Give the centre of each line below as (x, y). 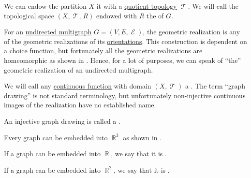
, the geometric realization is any (192, 32)
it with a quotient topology (137, 6)
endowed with (117, 15)
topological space (29, 15)
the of (155, 15)
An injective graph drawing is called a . (62, 121)
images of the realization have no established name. (80, 105)
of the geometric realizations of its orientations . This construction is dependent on (125, 41)
